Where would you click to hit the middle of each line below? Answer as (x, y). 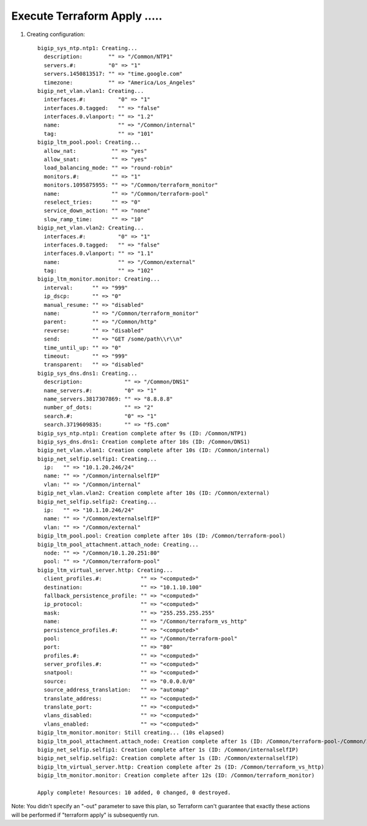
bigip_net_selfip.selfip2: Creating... (97, 502)
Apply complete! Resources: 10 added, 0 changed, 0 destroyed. (134, 792)
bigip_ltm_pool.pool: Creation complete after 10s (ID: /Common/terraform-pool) (162, 536)
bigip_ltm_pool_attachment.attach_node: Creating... (118, 544)
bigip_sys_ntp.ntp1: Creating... (87, 48)
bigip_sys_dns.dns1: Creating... (87, 373)
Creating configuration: (56, 34)
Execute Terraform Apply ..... (87, 16)
